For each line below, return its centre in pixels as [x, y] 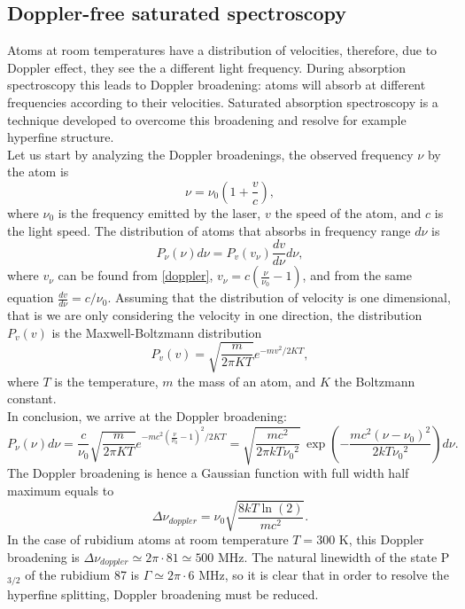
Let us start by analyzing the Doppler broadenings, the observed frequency [210, 154]
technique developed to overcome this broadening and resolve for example [207, 119]
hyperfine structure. [61, 137]
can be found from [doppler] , [136, 275]
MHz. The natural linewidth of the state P [334, 556]
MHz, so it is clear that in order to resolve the [324, 575]
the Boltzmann [375, 381]
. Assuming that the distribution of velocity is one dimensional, [279, 297]
